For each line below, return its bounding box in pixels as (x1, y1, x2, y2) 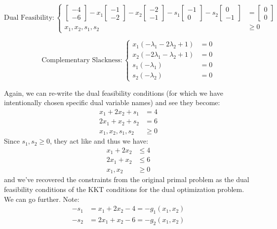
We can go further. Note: (4, 193, 79, 204)
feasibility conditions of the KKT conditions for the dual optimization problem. (4, 184, 244, 194)
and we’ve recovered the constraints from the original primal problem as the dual (4, 174, 249, 185)
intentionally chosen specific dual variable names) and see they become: (4, 97, 220, 108)
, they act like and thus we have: (49, 136, 149, 146)
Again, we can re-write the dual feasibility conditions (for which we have (4, 87, 223, 98)
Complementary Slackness (41, 56, 120, 64)
